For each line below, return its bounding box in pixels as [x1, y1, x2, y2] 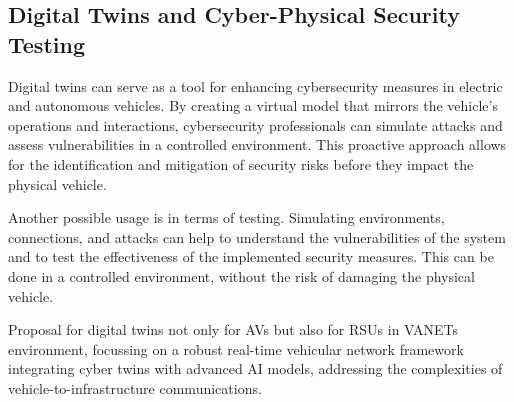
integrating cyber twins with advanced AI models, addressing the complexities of [8, 358, 503, 379]
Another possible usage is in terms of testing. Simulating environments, [8, 207, 445, 228]
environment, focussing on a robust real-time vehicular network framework [8, 338, 464, 359]
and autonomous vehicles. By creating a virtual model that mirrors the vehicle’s [8, 95, 498, 116]
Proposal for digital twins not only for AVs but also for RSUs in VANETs [8, 319, 459, 340]
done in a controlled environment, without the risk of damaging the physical [8, 265, 475, 286]
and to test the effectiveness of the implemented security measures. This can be [8, 246, 494, 267]
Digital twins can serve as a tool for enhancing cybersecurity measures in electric [8, 75, 503, 96]
